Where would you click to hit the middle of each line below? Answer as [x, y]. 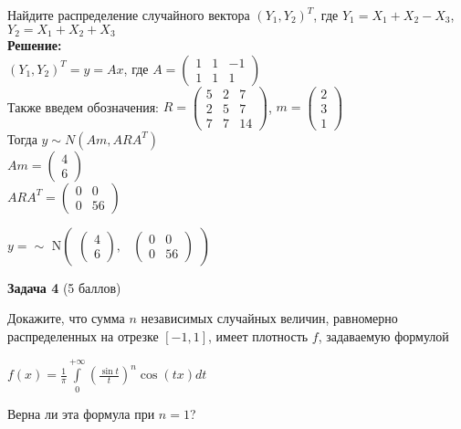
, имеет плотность [258, 335]
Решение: [35, 45]
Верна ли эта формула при [81, 413]
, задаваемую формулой [383, 335]
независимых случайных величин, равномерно [269, 318]
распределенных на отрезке [83, 335]
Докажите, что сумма [66, 318]
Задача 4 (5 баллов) [64, 287]
